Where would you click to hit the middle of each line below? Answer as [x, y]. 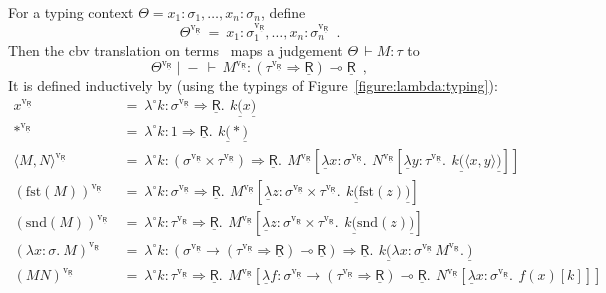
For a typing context [71, 12]
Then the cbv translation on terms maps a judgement [175, 50]
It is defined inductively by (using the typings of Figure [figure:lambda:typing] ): [253, 85]
